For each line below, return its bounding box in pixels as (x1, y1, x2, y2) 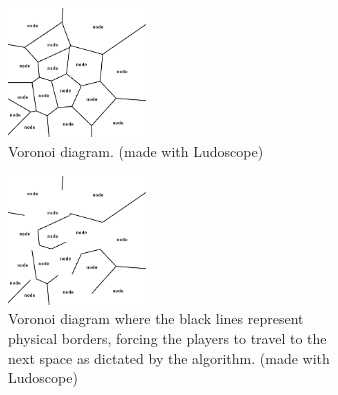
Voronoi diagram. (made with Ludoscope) (8, 140, 264, 161)
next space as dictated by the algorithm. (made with (8, 347, 330, 368)
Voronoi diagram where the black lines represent (8, 308, 304, 329)
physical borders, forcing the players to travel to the (8, 328, 327, 348)
